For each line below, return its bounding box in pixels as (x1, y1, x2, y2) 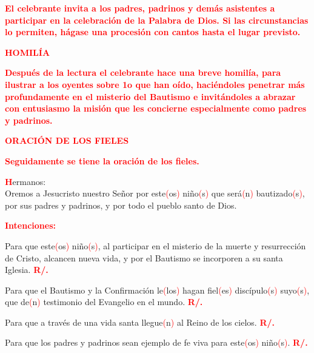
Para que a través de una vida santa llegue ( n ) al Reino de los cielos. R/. (5, 315, 275, 328)
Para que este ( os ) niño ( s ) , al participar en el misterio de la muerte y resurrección (5, 239, 306, 252)
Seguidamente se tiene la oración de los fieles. (5, 154, 199, 167)
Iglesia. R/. (5, 263, 48, 276)
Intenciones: (5, 219, 56, 232)
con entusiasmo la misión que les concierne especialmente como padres (5, 102, 307, 115)
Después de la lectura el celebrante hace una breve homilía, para (5, 66, 281, 79)
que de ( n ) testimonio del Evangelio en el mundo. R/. (5, 295, 203, 308)
